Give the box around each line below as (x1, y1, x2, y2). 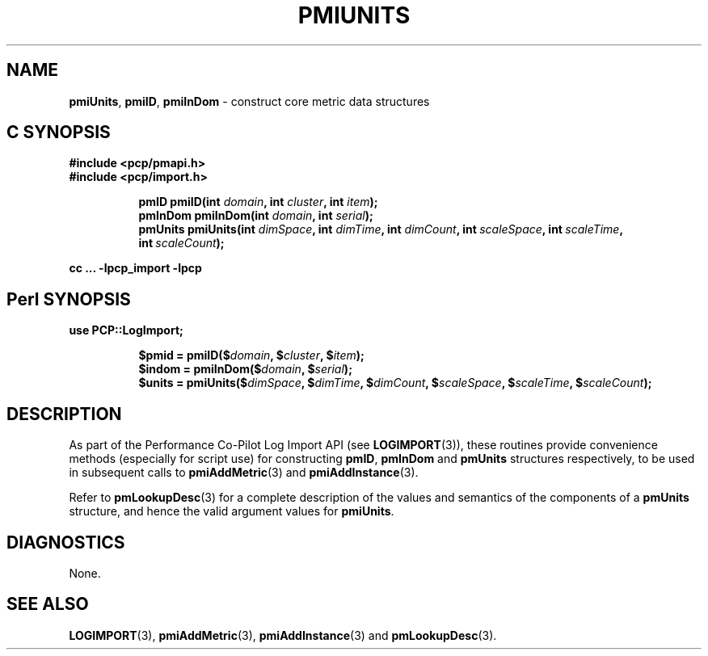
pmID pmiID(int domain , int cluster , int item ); (138, 195, 378, 209)
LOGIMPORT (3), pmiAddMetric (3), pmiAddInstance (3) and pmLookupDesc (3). (69, 628, 497, 642)
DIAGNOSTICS (6, 532, 125, 553)
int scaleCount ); (138, 236, 225, 250)
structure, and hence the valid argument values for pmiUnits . (69, 504, 394, 519)
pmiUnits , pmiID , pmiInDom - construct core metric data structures (69, 94, 430, 108)
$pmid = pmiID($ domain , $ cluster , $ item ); (138, 348, 365, 363)
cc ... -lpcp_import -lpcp (69, 261, 202, 275)
